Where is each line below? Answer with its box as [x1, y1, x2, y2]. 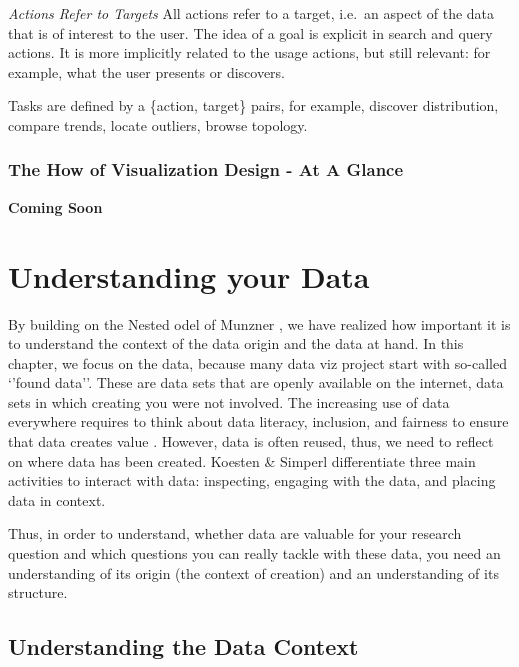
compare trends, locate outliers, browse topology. [8, 114, 308, 135]
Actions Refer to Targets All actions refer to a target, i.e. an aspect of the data [8, 3, 495, 23]
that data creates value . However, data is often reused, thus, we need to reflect [8, 431, 494, 452]
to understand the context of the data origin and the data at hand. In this [8, 333, 464, 354]
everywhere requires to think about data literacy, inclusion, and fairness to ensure [8, 411, 509, 432]
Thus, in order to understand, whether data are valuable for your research [8, 523, 462, 544]
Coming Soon [8, 196, 103, 217]
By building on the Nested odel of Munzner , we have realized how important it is [8, 313, 511, 334]
